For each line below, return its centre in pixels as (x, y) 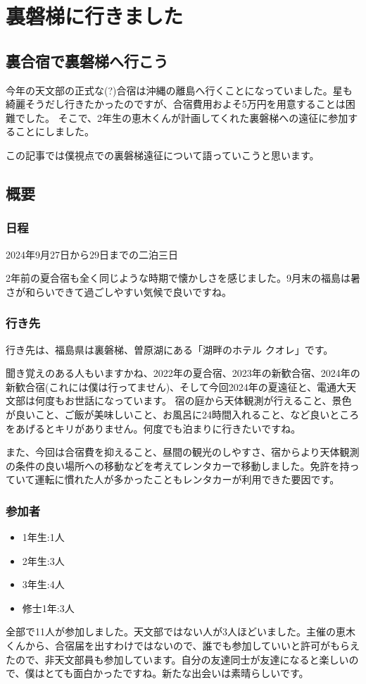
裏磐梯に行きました (95, 16)
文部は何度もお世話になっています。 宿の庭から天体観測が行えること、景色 (179, 400)
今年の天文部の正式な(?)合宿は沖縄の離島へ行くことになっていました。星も (179, 90)
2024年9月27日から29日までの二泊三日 (92, 254)
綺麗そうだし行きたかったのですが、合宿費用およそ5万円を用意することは (176, 104)
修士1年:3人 (48, 608)
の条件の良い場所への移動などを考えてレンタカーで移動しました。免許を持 (178, 465)
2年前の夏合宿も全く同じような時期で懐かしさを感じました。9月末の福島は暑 (183, 278)
